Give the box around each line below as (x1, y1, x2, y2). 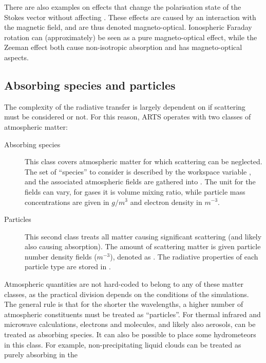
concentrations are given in (25, 196, 109, 207)
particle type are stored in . (25, 261, 111, 272)
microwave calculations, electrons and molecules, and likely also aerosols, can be (4, 319, 256, 330)
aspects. (4, 51, 29, 62)
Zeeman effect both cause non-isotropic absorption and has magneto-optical (4, 42, 242, 53)
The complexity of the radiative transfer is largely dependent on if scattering (4, 101, 245, 112)
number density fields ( (25, 251, 97, 262)
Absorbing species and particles (4, 77, 176, 93)
